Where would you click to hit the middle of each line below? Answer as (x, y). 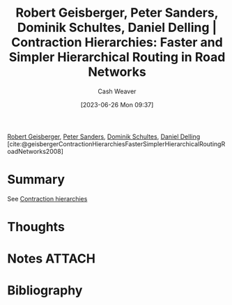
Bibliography (45, 291)
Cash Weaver (117, 91)
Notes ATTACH (52, 259)
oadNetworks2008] (36, 151)
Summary (36, 180)
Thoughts (36, 227)
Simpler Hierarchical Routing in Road (117, 57)
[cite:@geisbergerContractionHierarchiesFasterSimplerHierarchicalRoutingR (116, 143)
